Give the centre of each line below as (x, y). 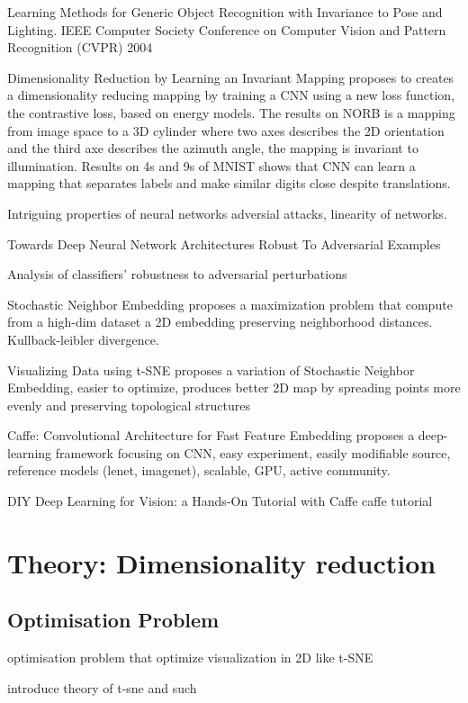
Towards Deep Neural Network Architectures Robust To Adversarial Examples (224, 243)
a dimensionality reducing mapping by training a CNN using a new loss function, (231, 95)
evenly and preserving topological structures (129, 405)
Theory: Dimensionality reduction (222, 562)
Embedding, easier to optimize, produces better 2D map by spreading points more (234, 388)
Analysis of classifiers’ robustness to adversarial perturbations (177, 274)
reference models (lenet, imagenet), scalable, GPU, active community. (199, 470)
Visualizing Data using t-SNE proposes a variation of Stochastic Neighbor (211, 370)
